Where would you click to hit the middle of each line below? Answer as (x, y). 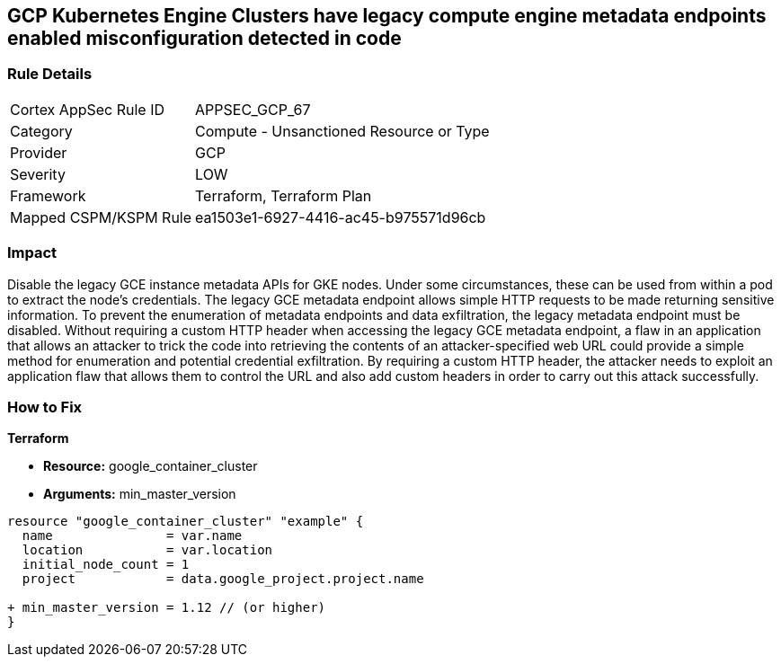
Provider (39, 152)
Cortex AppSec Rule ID (88, 109)
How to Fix (45, 407)
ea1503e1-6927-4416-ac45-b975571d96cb (341, 217)
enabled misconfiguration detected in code (204, 38)
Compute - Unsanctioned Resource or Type (342, 131)
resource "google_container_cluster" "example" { (186, 522)
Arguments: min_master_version (140, 494)
